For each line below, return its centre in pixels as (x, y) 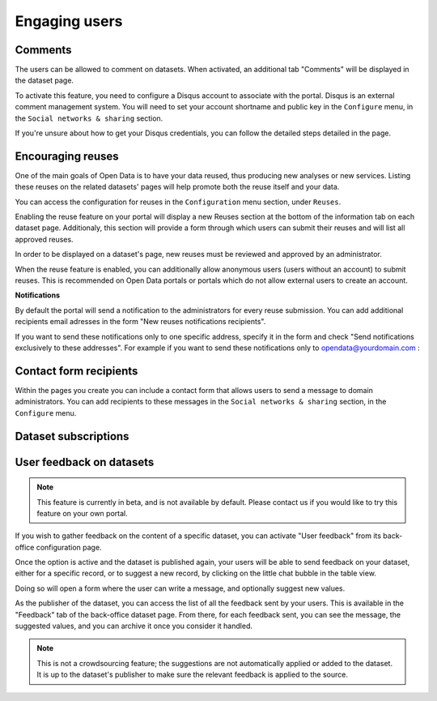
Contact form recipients (76, 371)
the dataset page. (45, 80)
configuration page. (69, 547)
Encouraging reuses (67, 156)
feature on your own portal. (83, 513)
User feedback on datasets (85, 462)
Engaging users (69, 21)
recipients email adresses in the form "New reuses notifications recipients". (140, 322)
